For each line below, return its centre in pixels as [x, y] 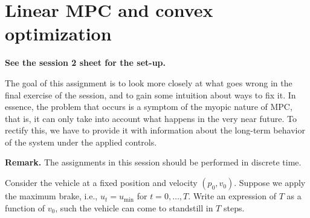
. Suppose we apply [270, 183]
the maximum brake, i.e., [51, 196]
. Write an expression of [232, 196]
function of [25, 207]
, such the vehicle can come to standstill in [134, 207]
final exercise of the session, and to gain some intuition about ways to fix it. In [150, 95]
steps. [234, 207]
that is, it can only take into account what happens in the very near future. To [151, 118]
